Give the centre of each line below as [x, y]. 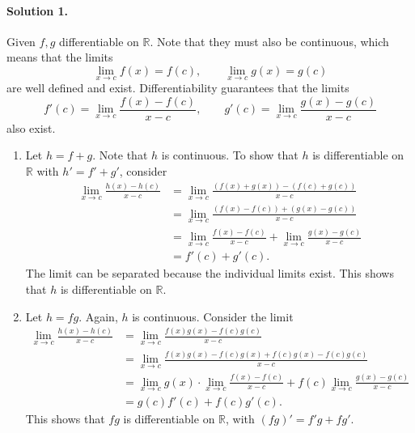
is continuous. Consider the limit [213, 316]
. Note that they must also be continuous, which [269, 41]
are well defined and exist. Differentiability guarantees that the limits [178, 88]
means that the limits [60, 57]
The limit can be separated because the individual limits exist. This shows [210, 273]
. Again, [98, 316]
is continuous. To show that [230, 155]
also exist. [31, 127]
